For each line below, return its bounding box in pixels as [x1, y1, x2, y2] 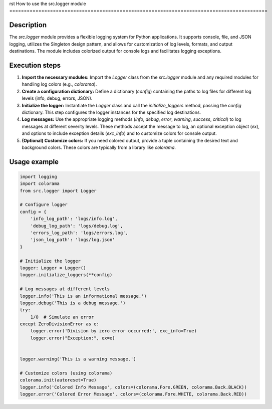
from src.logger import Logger [20, 188, 97, 193]
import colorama [20, 181, 60, 186]
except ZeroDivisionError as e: [20, 321, 100, 327]
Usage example [9, 157, 59, 166]
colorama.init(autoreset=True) [20, 377, 97, 383]
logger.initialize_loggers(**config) [20, 272, 113, 278]
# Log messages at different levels [20, 286, 110, 292]
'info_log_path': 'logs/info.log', [30, 216, 118, 222]
